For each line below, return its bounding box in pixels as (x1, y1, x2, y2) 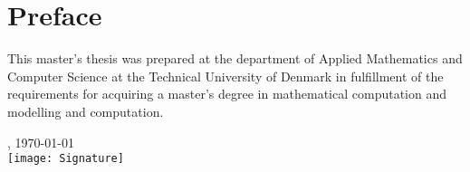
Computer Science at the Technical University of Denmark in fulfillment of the (7, 66, 444, 85)
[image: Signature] (7, 152, 124, 166)
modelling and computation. (7, 101, 164, 120)
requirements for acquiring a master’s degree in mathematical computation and (7, 84, 447, 103)
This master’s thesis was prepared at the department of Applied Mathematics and (7, 49, 463, 68)
